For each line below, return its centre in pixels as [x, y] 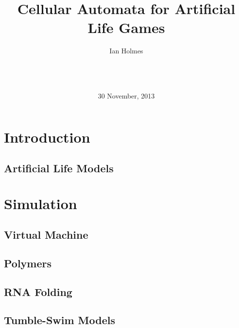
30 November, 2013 [126, 95]
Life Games [126, 27]
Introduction [47, 137]
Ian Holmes [126, 51]
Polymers [28, 263]
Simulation [41, 204]
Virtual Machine [46, 235]
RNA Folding [38, 291]
